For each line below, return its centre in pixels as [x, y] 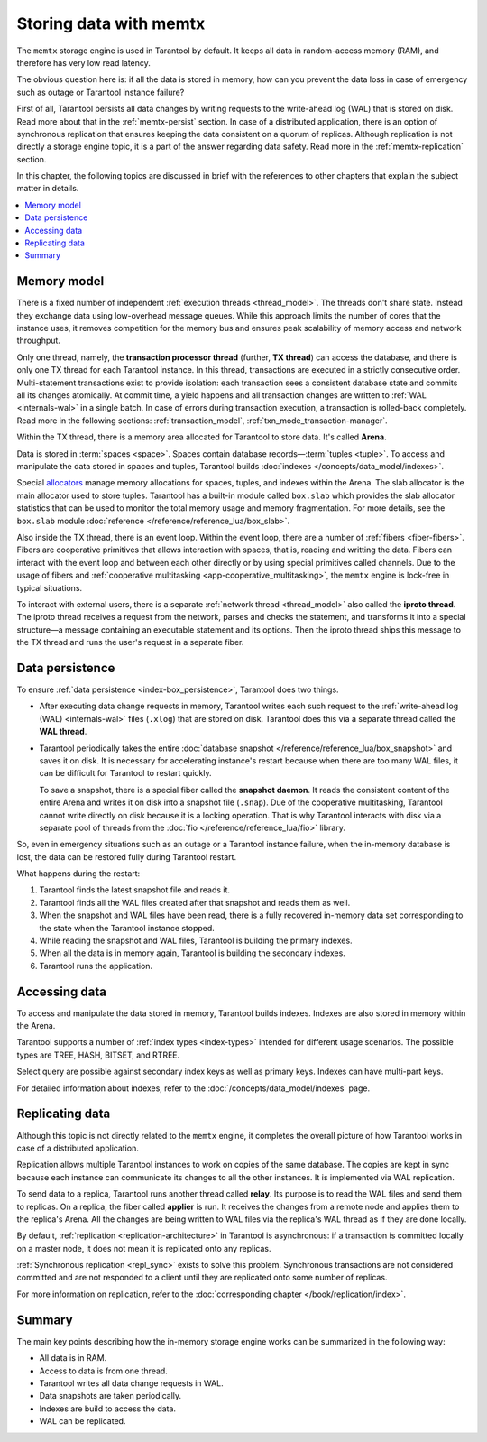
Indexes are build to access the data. [107, 1409]
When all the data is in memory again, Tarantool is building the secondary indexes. [193, 953]
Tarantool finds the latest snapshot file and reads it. [134, 890]
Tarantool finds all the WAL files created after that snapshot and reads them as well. [195, 902]
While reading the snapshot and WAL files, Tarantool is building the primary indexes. [196, 941]
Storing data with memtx [111, 23]
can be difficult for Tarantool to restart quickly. [125, 773]
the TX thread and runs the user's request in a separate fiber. [130, 642]
